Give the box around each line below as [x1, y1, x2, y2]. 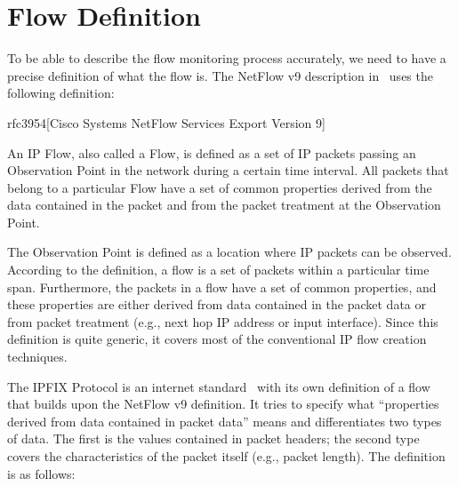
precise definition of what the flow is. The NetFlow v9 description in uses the [7, 66, 433, 84]
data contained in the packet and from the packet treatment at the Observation [7, 195, 441, 214]
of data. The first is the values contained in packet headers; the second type [7, 429, 420, 448]
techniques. [7, 347, 68, 366]
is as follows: [7, 464, 76, 482]
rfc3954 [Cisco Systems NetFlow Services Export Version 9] [7, 113, 325, 131]
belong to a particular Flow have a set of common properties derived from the [7, 178, 432, 196]
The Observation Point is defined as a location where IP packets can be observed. [7, 243, 452, 261]
